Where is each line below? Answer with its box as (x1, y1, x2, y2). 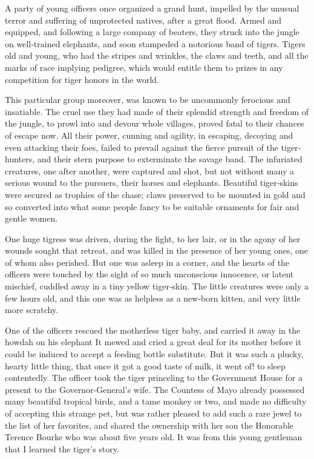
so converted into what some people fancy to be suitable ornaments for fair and (5, 200, 299, 213)
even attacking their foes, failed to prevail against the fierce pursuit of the (5, 140, 278, 153)
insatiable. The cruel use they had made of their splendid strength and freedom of (5, 105, 309, 117)
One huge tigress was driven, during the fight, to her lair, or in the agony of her (5, 232, 301, 245)
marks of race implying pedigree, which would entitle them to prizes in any (5, 61, 283, 73)
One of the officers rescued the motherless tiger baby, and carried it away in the (5, 323, 301, 336)
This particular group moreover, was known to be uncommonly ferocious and (5, 93, 290, 106)
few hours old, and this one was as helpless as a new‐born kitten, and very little (5, 291, 301, 304)
